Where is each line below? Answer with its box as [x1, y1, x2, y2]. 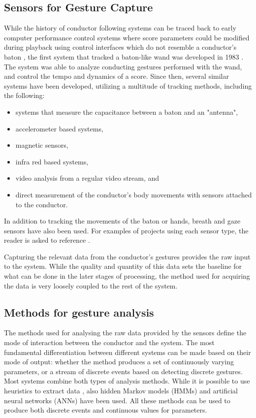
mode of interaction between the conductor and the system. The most [4, 337, 215, 348]
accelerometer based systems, [15, 123, 103, 133]
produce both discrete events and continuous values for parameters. [4, 405, 207, 415]
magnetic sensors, [15, 140, 68, 150]
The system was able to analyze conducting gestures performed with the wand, [4, 61, 242, 71]
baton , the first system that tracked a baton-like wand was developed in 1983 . [4, 51, 244, 62]
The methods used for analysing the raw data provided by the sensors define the [4, 327, 247, 338]
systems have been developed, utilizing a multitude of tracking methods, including [4, 80, 252, 91]
